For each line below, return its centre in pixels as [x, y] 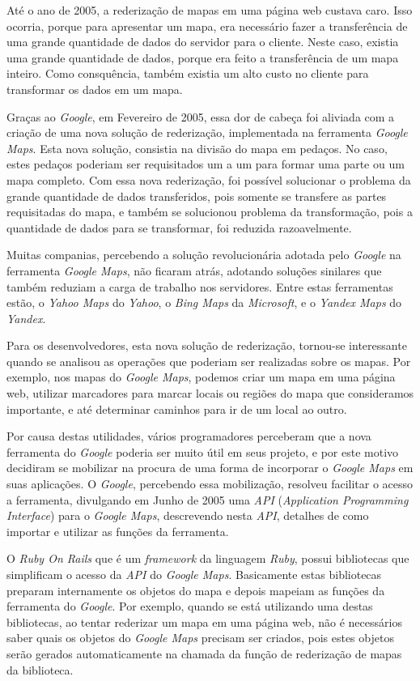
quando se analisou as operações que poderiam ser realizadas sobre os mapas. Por [209, 361]
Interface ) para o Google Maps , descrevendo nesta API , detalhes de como [188, 515]
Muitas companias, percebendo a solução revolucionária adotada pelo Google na [204, 255]
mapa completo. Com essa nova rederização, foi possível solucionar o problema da [209, 179]
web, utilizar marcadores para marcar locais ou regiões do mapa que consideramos [210, 393]
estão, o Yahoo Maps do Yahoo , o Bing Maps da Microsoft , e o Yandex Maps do [204, 302]
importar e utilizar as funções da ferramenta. [118, 531]
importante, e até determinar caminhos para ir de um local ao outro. [177, 409]
